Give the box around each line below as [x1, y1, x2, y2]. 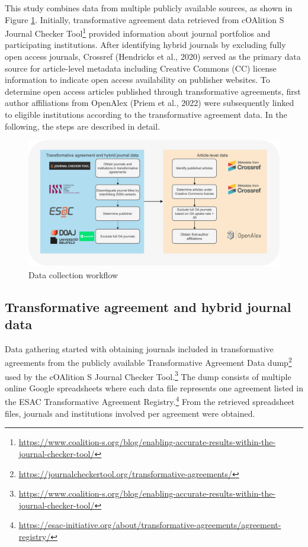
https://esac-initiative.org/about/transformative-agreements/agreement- [18, 519, 281, 531]
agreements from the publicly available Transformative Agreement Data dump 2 [5, 355, 292, 369]
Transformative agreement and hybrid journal [5, 297, 291, 316]
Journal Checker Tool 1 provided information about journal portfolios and [5, 25, 271, 39]
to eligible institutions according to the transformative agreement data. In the [5, 108, 287, 120]
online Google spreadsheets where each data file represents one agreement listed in [5, 381, 303, 394]
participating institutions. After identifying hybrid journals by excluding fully [5, 38, 286, 51]
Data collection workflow [28, 268, 118, 281]
